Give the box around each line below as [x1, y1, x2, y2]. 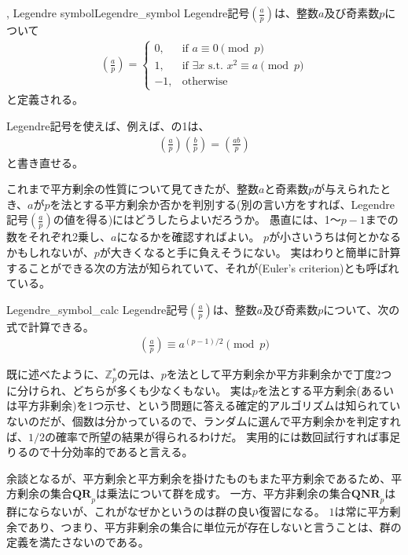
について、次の [323, 301, 400, 317]
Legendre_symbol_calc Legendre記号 [6, 301, 189, 317]
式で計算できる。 [6, 318, 94, 334]
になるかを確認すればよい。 [116, 228, 260, 245]
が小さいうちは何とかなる [269, 228, 402, 245]
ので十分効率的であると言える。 [28, 444, 193, 460]
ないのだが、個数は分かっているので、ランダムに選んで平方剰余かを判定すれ [6, 412, 401, 429]
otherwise [182, 76, 228, 88]
